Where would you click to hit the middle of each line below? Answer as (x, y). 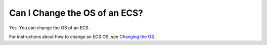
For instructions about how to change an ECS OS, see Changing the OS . (82, 37)
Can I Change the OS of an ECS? (76, 13)
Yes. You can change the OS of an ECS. (49, 28)
